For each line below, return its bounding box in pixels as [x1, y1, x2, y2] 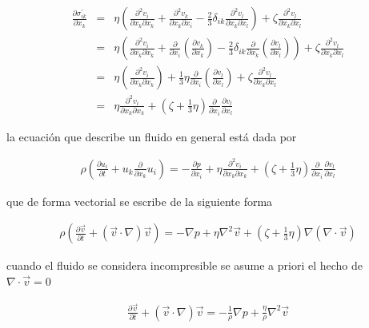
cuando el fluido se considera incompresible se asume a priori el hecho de [6, 257, 363, 274]
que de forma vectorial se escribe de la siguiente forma [6, 192, 273, 209]
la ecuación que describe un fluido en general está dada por [6, 128, 297, 144]
